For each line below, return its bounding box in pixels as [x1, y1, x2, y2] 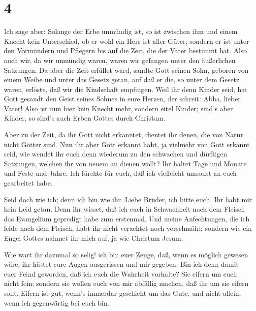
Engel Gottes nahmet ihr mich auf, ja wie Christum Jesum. [4, 233, 183, 243]
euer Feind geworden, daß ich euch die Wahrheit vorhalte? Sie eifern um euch [4, 268, 237, 279]
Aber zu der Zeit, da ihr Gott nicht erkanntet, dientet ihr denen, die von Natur [4, 129, 243, 140]
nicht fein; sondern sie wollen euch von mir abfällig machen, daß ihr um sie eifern [4, 278, 249, 288]
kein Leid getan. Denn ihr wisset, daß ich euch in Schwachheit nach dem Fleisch [4, 204, 245, 214]
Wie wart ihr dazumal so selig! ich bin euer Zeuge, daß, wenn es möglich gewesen [4, 249, 248, 259]
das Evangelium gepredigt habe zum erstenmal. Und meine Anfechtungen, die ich [4, 213, 250, 223]
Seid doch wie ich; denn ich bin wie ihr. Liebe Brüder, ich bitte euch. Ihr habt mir [4, 194, 252, 204]
